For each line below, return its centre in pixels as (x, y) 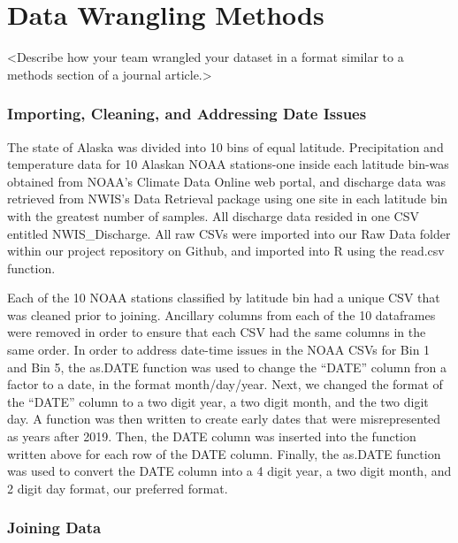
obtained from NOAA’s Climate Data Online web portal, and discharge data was (226, 181)
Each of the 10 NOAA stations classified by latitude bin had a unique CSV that (224, 298)
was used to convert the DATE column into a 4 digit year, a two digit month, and (229, 471)
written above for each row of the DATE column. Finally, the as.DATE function (224, 453)
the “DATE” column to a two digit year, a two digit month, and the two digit (218, 401)
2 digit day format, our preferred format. (118, 488)
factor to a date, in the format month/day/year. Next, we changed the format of (225, 384)
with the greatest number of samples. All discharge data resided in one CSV (214, 215)
